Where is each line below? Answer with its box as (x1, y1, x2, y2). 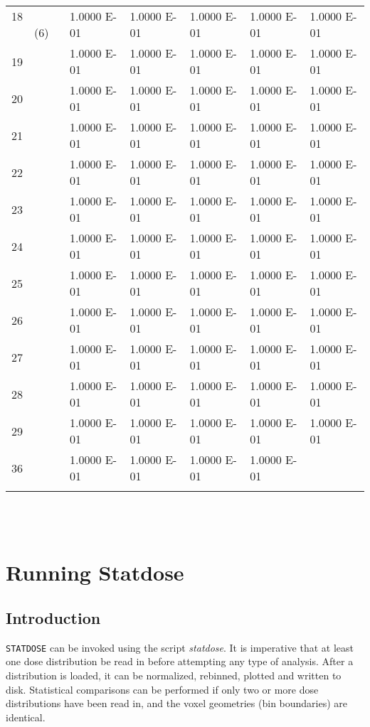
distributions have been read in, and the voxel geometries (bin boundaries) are (6, 696, 348, 711)
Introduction (6, 606, 101, 628)
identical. (6, 709, 46, 724)
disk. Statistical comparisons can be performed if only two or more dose (6, 682, 319, 696)
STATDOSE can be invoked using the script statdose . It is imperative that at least (6, 640, 354, 655)
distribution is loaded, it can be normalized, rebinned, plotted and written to (6, 668, 342, 683)
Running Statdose (6, 558, 184, 587)
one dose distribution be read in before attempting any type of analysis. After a (6, 654, 354, 669)
